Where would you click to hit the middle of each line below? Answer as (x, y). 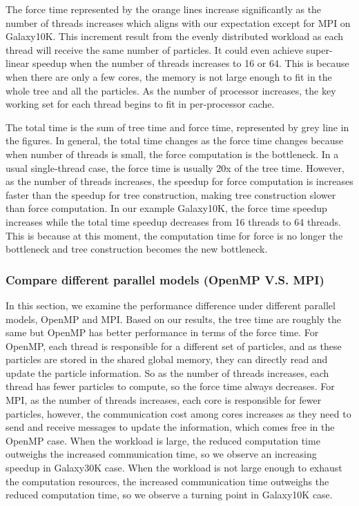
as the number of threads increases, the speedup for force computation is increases (179, 181)
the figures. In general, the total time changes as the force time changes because (175, 140)
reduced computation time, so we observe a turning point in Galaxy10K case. (169, 495)
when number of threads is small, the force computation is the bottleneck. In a (172, 154)
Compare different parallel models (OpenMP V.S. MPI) (165, 279)
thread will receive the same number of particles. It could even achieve (155, 49)
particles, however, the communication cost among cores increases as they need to (178, 413)
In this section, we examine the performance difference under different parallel (171, 305)
